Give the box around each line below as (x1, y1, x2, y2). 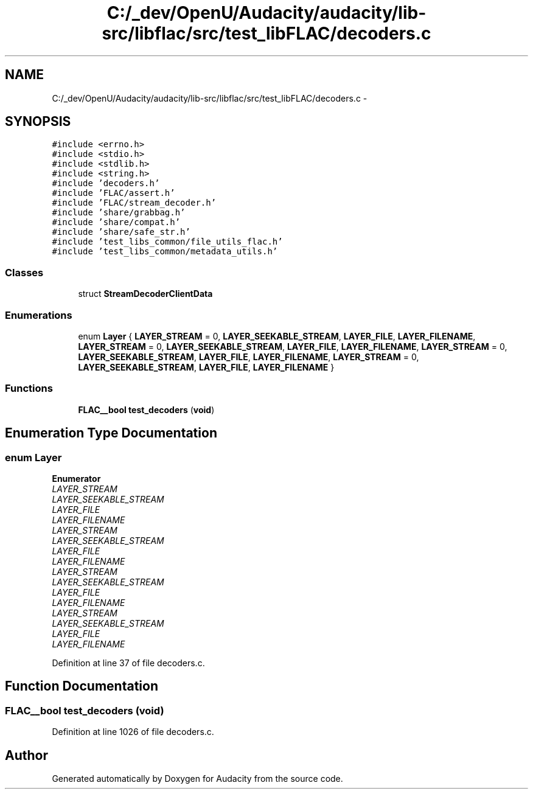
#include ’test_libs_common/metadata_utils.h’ (52, 246, 278, 257)
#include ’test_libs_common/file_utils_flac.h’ (52, 237, 283, 247)
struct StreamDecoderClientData (78, 288, 213, 299)
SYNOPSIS (5, 114, 71, 130)
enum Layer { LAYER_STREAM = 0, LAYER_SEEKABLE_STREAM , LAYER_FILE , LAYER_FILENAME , (78, 330, 476, 341)
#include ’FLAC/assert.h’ (52, 188, 175, 198)
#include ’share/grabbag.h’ (52, 207, 186, 218)
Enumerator (52, 473, 101, 484)
